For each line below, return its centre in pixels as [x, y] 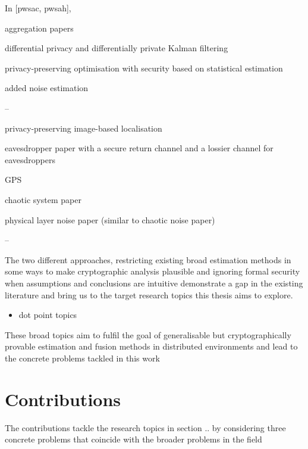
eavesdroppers [30, 159]
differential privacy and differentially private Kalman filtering [117, 48]
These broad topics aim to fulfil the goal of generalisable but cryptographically [148, 334]
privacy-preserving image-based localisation [84, 128]
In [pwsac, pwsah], [38, 8]
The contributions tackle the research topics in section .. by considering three [145, 427]
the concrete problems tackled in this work [82, 358]
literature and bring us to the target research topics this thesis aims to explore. [149, 294]
